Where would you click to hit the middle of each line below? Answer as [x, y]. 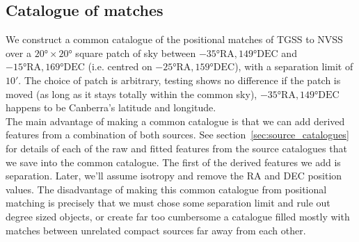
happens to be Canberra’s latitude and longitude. [111, 107]
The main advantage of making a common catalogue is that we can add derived [175, 121]
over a [18, 53]
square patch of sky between [136, 53]
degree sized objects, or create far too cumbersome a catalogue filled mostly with [178, 216]
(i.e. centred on [120, 66]
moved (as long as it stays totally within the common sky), [131, 94]
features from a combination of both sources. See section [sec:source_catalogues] [177, 135]
